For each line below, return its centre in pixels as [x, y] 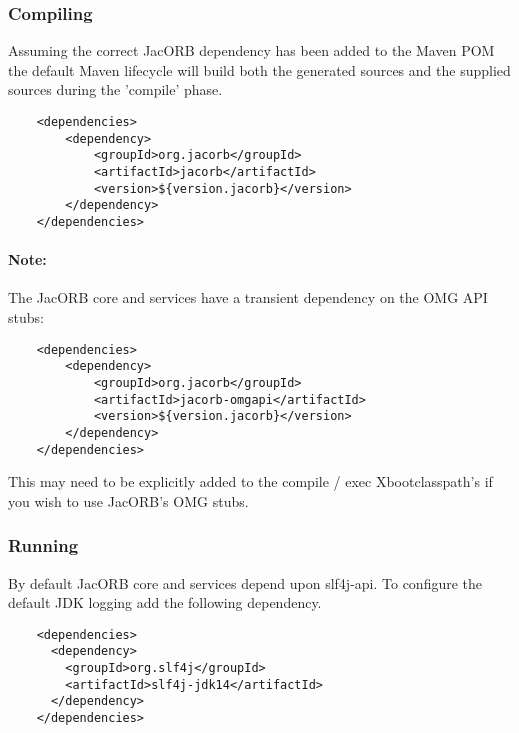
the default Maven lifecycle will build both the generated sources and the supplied [259, 69]
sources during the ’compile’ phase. [115, 89]
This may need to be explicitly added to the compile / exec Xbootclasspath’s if [250, 481]
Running [43, 545]
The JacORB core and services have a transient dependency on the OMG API [248, 297]
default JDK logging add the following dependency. [165, 602]
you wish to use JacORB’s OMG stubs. [128, 500]
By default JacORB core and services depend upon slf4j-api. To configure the [245, 582]
